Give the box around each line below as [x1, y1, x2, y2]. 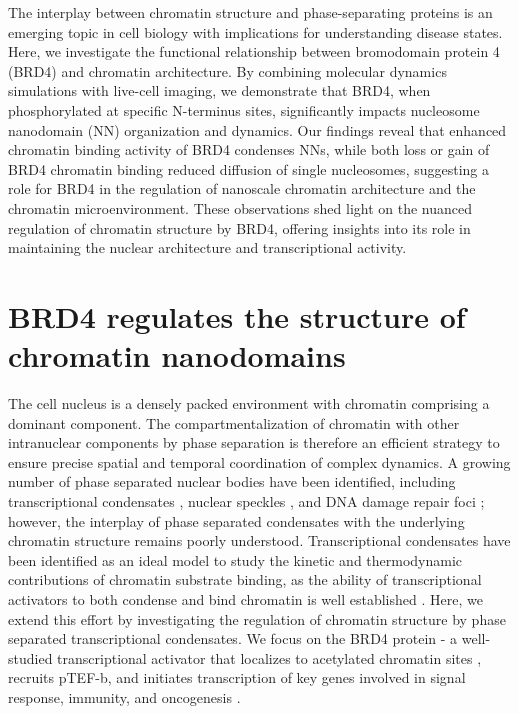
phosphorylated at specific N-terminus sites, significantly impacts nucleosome [8, 99, 480, 120]
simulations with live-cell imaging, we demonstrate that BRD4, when [8, 80, 431, 101]
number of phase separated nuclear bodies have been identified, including [8, 471, 456, 492]
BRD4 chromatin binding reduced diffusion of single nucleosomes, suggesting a [8, 158, 490, 179]
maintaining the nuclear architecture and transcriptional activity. [8, 237, 407, 258]
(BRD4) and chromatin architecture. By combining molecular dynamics [8, 60, 447, 81]
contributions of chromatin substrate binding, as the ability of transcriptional [8, 569, 482, 590]
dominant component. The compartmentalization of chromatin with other [8, 412, 460, 433]
